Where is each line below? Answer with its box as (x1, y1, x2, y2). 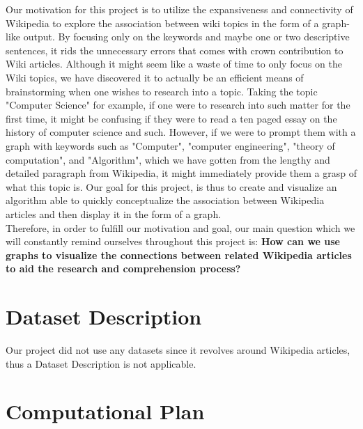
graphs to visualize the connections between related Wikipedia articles (6, 247, 352, 262)
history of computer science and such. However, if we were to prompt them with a (6, 125, 356, 139)
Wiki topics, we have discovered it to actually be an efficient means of (6, 70, 304, 84)
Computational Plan (6, 397, 205, 426)
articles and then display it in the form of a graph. (6, 206, 222, 221)
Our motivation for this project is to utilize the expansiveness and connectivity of (6, 2, 353, 16)
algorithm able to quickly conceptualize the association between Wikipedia (6, 193, 325, 208)
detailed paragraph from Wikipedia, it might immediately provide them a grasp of (6, 166, 357, 180)
